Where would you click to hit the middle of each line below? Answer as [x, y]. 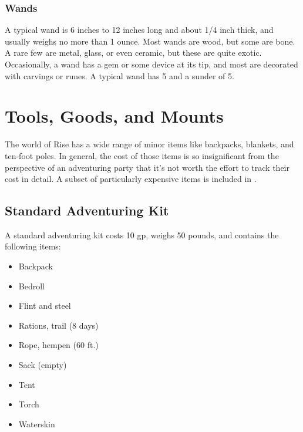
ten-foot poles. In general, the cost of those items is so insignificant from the [142, 155]
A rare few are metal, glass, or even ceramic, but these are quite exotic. [133, 53]
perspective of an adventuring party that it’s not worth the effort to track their [147, 167]
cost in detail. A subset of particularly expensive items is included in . [131, 179]
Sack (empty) [43, 365]
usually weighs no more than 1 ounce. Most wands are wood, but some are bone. [150, 41]
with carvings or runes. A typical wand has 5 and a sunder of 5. [119, 75]
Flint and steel [45, 306]
